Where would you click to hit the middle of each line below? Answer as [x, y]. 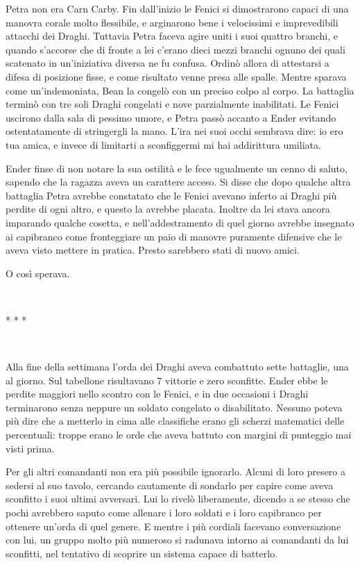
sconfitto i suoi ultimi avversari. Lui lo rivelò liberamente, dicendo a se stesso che [178, 499]
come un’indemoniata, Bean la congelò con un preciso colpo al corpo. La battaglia [180, 90]
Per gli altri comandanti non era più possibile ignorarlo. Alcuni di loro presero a [176, 472]
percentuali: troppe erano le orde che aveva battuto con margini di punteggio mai [179, 435]
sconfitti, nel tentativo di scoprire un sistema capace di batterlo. [142, 553]
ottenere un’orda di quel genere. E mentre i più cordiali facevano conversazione [173, 526]
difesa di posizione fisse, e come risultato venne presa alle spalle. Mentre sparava [176, 76]
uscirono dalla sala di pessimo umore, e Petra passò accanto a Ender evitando [171, 117]
